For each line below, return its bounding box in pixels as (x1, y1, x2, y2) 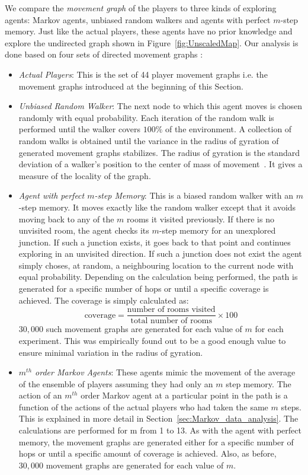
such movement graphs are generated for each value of (46, 323, 242, 335)
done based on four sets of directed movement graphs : (5, 48, 203, 60)
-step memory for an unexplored (159, 224, 276, 237)
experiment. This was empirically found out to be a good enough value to (18, 334, 286, 346)
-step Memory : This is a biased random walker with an (94, 189, 293, 202)
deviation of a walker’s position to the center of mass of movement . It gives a (18, 158, 303, 170)
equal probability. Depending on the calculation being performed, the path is (18, 270, 298, 283)
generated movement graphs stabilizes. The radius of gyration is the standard (18, 146, 300, 158)
